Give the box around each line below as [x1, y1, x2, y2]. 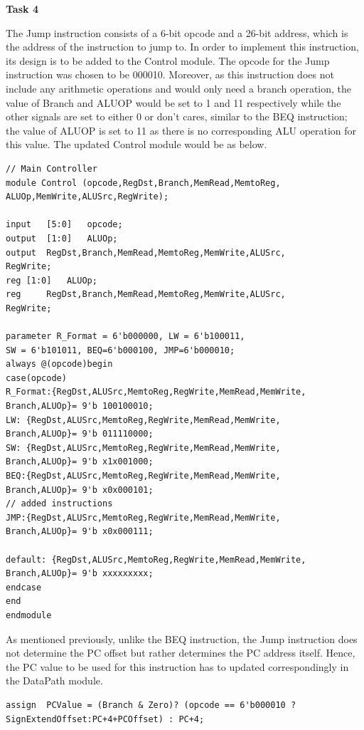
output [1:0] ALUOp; [6, 233, 118, 244]
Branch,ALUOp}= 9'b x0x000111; [6, 526, 154, 537]
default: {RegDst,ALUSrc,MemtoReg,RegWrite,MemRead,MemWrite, [6, 554, 306, 565]
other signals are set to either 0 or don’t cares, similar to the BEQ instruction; [6, 109, 348, 124]
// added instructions [6, 499, 113, 509]
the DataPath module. [6, 673, 103, 688]
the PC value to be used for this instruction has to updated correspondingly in [6, 659, 349, 674]
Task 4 [6, 1, 38, 16]
